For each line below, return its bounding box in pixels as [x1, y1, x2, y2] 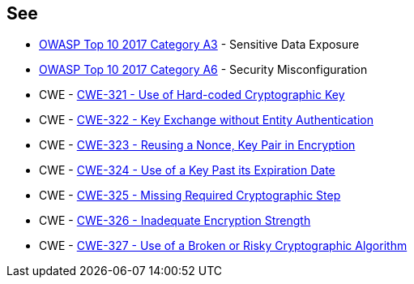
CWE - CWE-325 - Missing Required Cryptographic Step [39, 188, 341, 203]
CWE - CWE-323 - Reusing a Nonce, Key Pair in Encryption [39, 138, 356, 153]
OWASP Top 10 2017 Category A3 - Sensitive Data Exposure [39, 37, 360, 52]
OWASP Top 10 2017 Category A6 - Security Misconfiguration [39, 62, 368, 77]
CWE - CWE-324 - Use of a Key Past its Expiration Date [39, 163, 335, 178]
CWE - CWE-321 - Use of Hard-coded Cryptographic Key [39, 88, 345, 102]
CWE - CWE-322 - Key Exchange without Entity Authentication [39, 113, 373, 127]
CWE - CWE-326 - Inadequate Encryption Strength [39, 213, 311, 228]
